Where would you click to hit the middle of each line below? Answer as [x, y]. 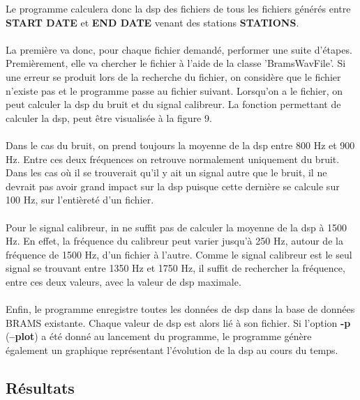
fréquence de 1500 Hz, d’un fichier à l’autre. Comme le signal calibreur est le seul [179, 254]
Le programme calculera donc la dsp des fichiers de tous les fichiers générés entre [178, 8]
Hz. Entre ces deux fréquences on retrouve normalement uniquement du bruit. [173, 159]
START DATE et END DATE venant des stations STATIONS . [152, 22]
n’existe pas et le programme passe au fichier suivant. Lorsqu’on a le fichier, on [174, 90]
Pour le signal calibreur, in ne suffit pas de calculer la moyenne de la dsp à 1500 [177, 227]
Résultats [40, 387]
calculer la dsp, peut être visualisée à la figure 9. [109, 117]
